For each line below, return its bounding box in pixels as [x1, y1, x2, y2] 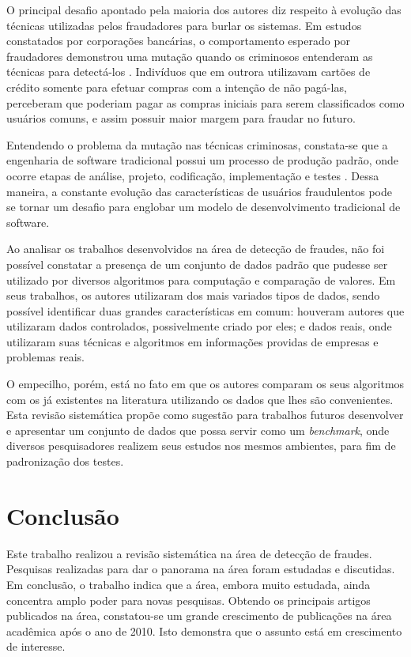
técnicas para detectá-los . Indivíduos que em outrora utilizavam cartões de [6, 63, 371, 80]
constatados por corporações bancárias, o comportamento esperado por [6, 32, 351, 49]
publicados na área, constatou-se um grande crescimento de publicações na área [6, 607, 392, 624]
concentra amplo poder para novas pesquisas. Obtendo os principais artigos [6, 591, 371, 608]
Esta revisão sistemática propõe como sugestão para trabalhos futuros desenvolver [6, 406, 404, 423]
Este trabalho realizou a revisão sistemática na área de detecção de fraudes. [6, 545, 372, 561]
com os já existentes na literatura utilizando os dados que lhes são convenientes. [6, 391, 394, 407]
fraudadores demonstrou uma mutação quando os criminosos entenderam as [6, 47, 373, 64]
